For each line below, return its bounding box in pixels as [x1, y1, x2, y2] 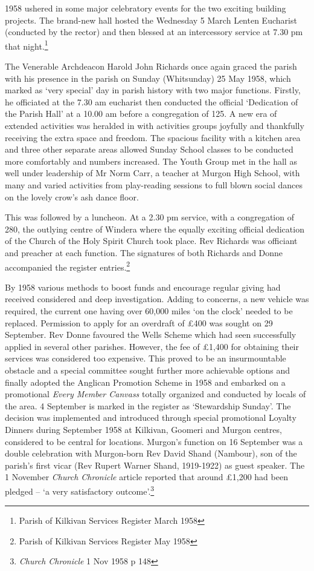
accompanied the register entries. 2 [5, 259, 130, 273]
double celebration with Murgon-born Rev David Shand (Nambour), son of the [5, 447, 297, 460]
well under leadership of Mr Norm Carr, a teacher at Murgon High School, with [5, 167, 300, 179]
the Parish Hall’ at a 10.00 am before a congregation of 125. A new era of [5, 107, 277, 120]
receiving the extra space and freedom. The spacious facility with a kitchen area [5, 131, 301, 144]
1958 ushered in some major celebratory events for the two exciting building [5, 2, 286, 14]
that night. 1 [5, 38, 48, 52]
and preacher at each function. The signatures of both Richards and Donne [5, 246, 283, 259]
